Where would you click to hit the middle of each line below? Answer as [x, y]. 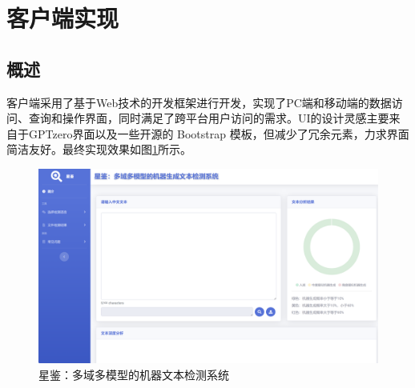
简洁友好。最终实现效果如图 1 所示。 [99, 149]
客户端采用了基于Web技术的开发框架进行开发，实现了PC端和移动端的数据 [199, 102]
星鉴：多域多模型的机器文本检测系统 [134, 375]
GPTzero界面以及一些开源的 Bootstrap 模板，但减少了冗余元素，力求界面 [219, 133]
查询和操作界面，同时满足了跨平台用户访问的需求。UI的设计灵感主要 [209, 118]
